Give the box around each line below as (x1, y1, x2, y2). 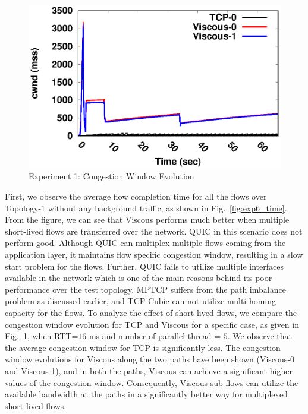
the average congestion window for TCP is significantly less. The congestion (5, 341, 281, 353)
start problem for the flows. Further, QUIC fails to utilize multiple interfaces (5, 260, 284, 272)
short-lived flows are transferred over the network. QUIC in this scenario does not (5, 225, 303, 237)
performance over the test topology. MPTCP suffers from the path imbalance (5, 283, 286, 295)
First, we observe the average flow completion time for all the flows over (5, 190, 267, 203)
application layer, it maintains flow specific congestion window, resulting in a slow (5, 248, 303, 260)
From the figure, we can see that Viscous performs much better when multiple (5, 213, 290, 226)
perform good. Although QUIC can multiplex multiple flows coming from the (5, 236, 286, 249)
